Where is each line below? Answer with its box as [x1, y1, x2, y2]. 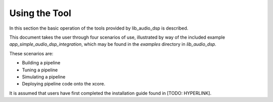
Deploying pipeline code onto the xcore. [22, 81, 106, 87]
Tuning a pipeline [22, 67, 58, 73]
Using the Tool [9, 8, 72, 19]
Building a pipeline [22, 60, 61, 66]
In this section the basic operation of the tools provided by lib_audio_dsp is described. [9, 25, 189, 31]
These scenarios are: [9, 50, 54, 56]
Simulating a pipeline [22, 73, 66, 80]
